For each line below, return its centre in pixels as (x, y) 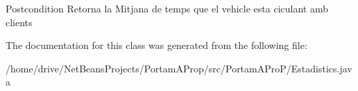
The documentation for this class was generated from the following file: (156, 45)
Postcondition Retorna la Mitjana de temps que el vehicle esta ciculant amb (167, 8)
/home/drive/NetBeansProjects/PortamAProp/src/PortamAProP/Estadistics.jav (179, 68)
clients (19, 22)
